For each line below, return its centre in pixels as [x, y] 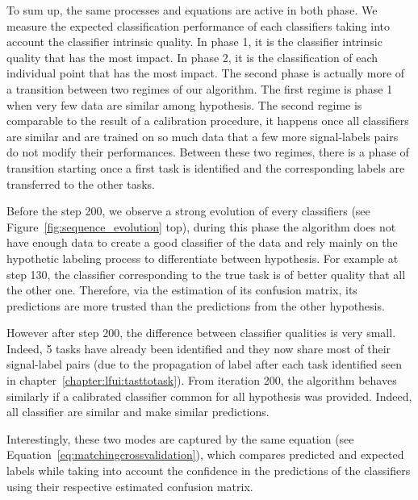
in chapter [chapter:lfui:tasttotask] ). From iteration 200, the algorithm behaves [202, 380]
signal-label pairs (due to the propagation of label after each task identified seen [205, 364]
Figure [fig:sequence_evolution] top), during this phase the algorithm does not [201, 226]
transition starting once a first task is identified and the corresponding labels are [206, 167]
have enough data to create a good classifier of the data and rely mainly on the [202, 242]
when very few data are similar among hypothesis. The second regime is [184, 104]
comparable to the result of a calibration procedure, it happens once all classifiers [208, 121]
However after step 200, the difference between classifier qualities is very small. [201, 333]
